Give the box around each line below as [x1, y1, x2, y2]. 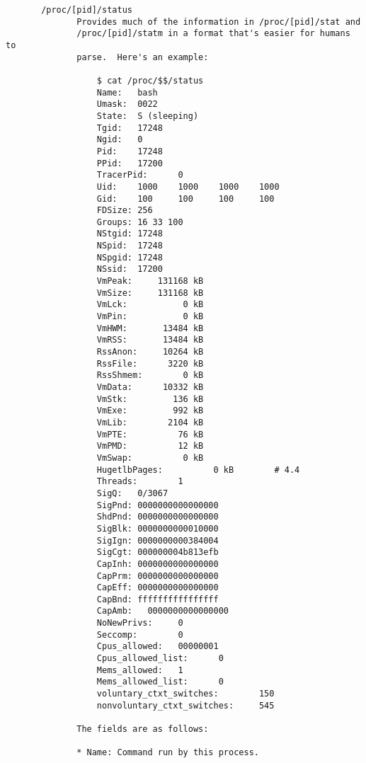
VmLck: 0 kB [96, 299, 204, 310]
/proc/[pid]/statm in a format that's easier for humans [76, 28, 350, 39]
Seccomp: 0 [96, 629, 183, 640]
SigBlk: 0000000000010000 [96, 523, 219, 534]
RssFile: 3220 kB [96, 358, 204, 369]
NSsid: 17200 [96, 264, 163, 275]
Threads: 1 [96, 476, 183, 487]
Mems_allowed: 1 [96, 665, 183, 675]
